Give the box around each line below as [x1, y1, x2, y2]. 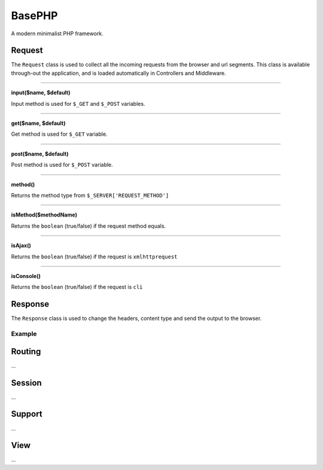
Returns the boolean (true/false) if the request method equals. [11, 222, 166, 230]
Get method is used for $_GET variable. [11, 130, 108, 138]
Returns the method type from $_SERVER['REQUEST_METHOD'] [11, 191, 169, 199]
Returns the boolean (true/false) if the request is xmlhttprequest [11, 253, 178, 260]
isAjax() [11, 242, 31, 249]
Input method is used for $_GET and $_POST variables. [11, 100, 146, 107]
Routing [11, 346, 41, 356]
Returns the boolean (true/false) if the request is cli [11, 283, 143, 291]
